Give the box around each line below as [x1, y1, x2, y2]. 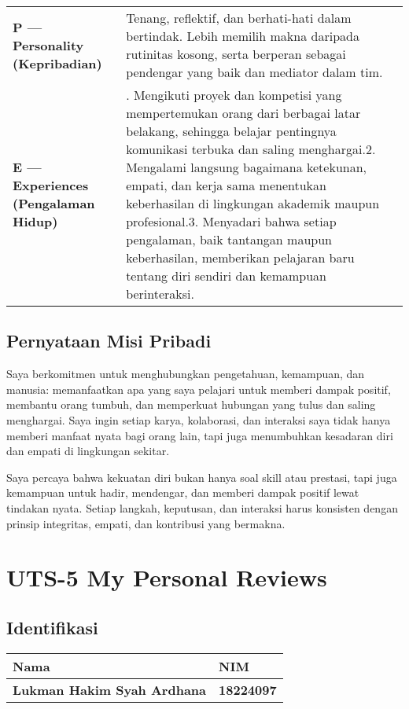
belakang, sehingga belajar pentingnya [126, 122, 337, 140]
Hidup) [13, 212, 58, 230]
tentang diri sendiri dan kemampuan [126, 266, 327, 285]
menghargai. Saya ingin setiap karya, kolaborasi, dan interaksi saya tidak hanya [6, 411, 391, 428]
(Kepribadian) [13, 53, 102, 72]
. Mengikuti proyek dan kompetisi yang [126, 86, 342, 104]
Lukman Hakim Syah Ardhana [13, 680, 207, 699]
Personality [13, 35, 84, 54]
